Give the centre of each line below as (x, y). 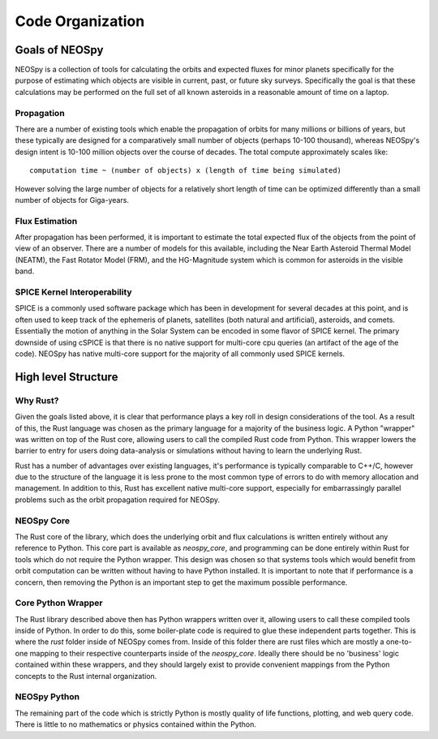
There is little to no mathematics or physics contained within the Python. (136, 724)
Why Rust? (37, 400)
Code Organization (80, 21)
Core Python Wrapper (59, 603)
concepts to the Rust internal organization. (86, 676)
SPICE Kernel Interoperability (74, 292)
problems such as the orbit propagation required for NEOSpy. (118, 500)
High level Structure (67, 377)
